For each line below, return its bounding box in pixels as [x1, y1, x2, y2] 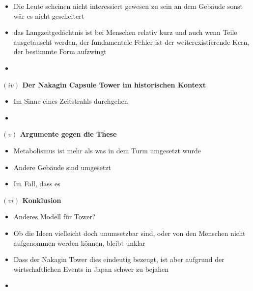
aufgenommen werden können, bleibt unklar [13, 237, 145, 248]
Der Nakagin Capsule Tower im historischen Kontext [22, 79, 206, 89]
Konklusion [22, 195, 61, 205]
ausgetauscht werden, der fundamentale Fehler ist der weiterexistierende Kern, [13, 36, 250, 47]
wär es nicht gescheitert [13, 10, 84, 21]
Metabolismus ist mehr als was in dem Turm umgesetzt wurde [13, 145, 201, 155]
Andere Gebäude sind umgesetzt [13, 162, 112, 172]
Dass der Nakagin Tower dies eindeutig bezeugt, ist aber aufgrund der [13, 254, 225, 264]
